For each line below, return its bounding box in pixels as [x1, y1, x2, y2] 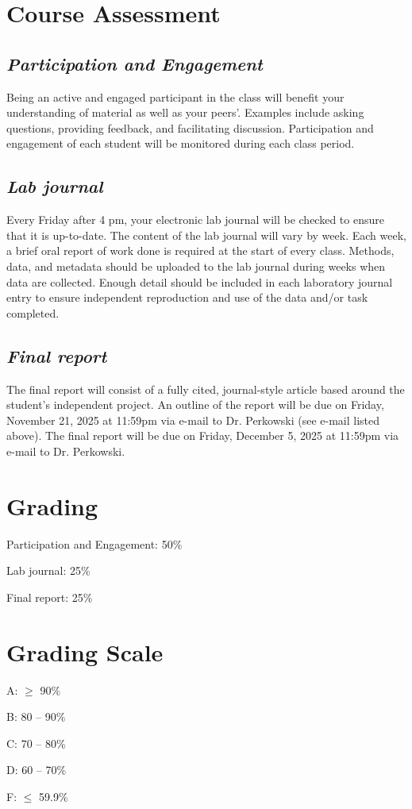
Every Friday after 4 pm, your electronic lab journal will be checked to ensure [6, 211, 384, 228]
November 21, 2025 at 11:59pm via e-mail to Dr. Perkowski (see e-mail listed [6, 411, 380, 428]
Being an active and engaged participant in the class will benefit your [6, 88, 345, 105]
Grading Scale [6, 635, 164, 668]
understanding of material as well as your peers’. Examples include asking [6, 104, 364, 121]
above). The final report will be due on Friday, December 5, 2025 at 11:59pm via [6, 427, 399, 444]
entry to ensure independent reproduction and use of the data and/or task [6, 289, 368, 306]
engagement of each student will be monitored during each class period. [6, 135, 355, 152]
